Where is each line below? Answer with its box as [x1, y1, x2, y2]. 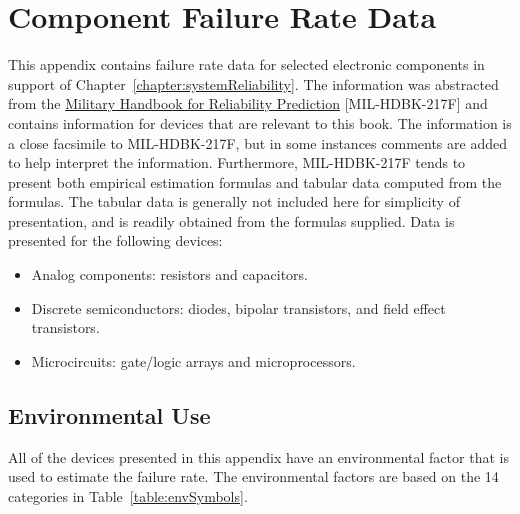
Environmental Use [8, 399, 211, 430]
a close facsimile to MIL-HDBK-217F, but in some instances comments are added [8, 132, 507, 153]
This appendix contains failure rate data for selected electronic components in [8, 54, 485, 75]
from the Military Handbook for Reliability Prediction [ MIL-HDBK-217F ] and [8, 93, 488, 114]
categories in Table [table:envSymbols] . [8, 485, 248, 506]
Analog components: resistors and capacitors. [31, 264, 309, 285]
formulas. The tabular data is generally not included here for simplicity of [8, 191, 460, 212]
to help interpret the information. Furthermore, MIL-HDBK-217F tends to [8, 152, 466, 173]
